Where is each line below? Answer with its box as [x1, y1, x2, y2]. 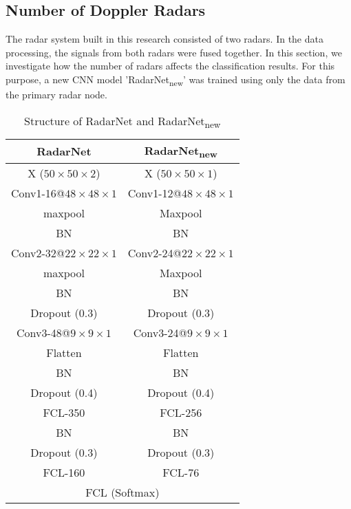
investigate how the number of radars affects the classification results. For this [6, 58, 335, 73]
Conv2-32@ [11, 245, 65, 261]
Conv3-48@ [17, 325, 71, 341]
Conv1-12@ [127, 185, 182, 202]
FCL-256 [160, 404, 202, 421]
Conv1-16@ [11, 185, 65, 202]
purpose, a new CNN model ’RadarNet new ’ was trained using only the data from [6, 72, 345, 88]
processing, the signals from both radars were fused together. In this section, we [6, 45, 342, 59]
